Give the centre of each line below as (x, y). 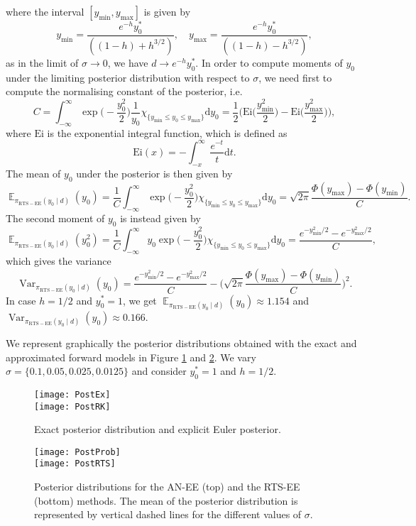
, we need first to (295, 77)
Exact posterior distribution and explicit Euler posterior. (158, 429)
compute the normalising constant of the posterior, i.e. (124, 91)
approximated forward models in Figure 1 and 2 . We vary (131, 357)
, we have (128, 62)
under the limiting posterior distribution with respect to (128, 77)
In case (21, 300)
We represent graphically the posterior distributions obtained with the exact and (181, 343)
